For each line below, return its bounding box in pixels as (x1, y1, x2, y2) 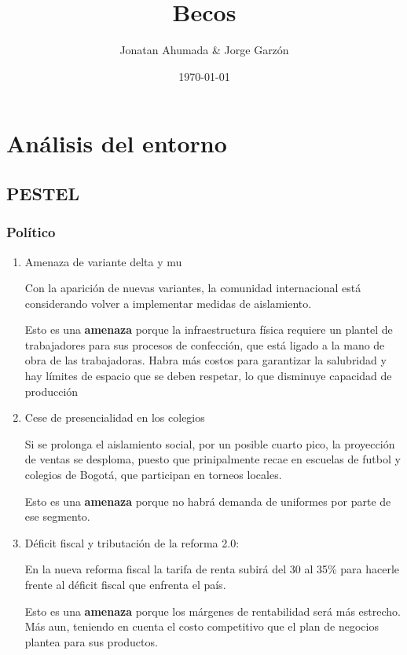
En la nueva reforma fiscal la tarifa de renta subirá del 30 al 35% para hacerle (24, 561, 400, 577)
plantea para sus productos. (24, 633, 158, 650)
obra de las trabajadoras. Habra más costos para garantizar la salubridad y (24, 352, 387, 368)
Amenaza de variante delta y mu (24, 253, 182, 269)
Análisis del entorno (6, 127, 227, 159)
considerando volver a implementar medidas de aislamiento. (24, 295, 312, 311)
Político (6, 222, 56, 242)
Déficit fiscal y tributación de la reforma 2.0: (24, 534, 240, 551)
